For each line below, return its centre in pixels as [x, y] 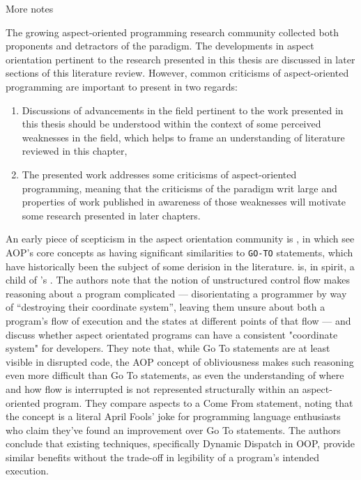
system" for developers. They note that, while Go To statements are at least [168, 348]
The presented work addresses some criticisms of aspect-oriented [159, 174]
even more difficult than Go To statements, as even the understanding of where [175, 375]
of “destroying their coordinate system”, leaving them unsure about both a [166, 307]
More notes [30, 8]
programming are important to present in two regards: [122, 86]
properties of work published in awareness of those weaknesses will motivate [184, 202]
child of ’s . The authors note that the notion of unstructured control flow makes [178, 280]
